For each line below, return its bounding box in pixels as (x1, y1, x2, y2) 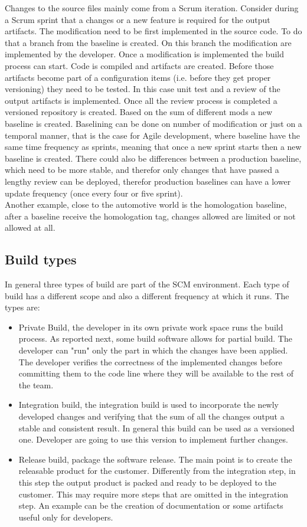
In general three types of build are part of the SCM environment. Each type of (5, 278, 289, 290)
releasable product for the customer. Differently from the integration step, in (18, 464, 296, 477)
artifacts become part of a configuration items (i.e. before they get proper (5, 71, 271, 83)
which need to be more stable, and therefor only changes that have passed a (5, 163, 279, 176)
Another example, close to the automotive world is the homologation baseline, (5, 198, 287, 211)
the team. (18, 378, 54, 391)
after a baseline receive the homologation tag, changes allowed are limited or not (5, 210, 296, 222)
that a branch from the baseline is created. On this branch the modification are (5, 36, 292, 48)
